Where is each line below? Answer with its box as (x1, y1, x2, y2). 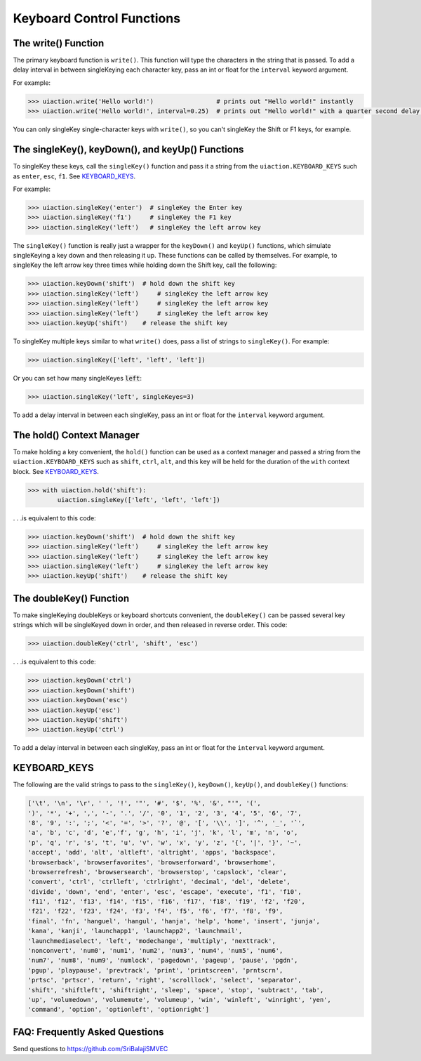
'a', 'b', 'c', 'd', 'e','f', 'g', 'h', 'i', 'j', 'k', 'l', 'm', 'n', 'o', (27, 829, 298, 837)
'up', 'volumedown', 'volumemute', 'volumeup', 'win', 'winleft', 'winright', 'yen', (27, 996, 331, 1003)
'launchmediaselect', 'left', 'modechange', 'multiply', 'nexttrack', (27, 937, 276, 944)
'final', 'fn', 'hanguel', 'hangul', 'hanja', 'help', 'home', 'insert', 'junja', (27, 917, 321, 925)
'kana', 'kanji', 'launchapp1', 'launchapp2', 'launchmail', (27, 927, 243, 935)
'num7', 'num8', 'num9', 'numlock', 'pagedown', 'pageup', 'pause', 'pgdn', (27, 956, 298, 965)
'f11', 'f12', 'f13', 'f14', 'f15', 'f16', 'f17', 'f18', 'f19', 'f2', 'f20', (27, 897, 305, 906)
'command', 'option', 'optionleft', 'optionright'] (27, 1006, 210, 1014)
